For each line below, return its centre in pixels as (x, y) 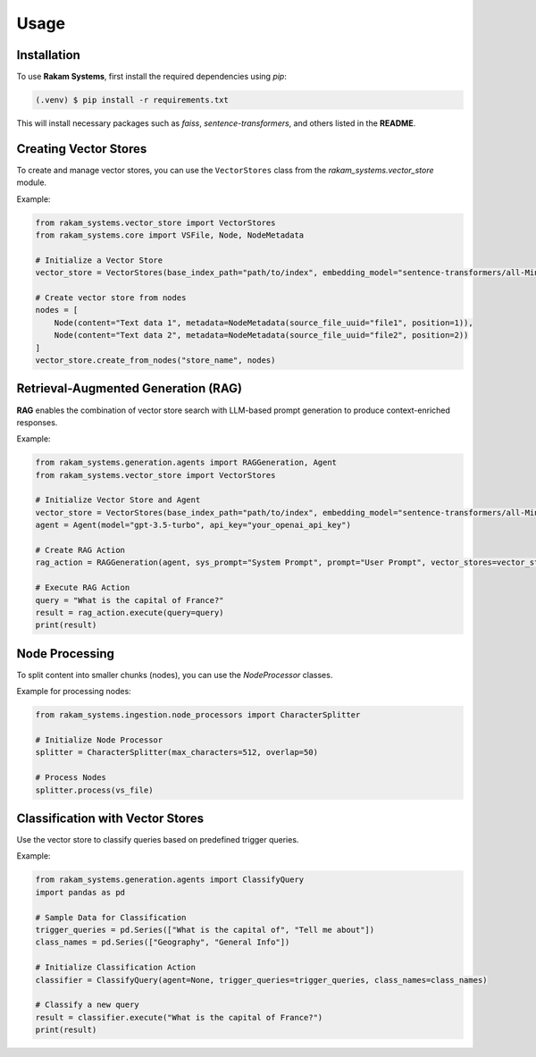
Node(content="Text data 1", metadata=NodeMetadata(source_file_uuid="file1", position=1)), (264, 323)
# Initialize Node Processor (99, 740)
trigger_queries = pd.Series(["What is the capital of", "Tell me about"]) (205, 930)
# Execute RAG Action (83, 588)
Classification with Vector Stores (110, 818)
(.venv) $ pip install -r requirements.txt (132, 100)
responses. (37, 422)
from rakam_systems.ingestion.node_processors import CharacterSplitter (198, 715)
